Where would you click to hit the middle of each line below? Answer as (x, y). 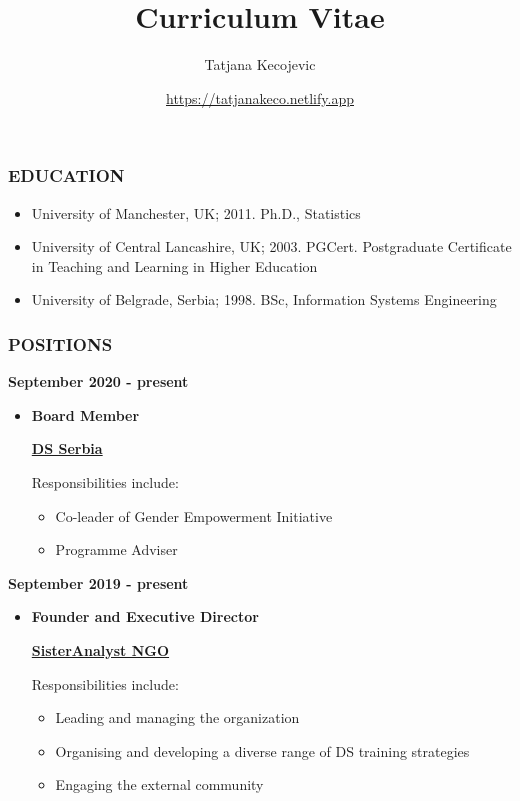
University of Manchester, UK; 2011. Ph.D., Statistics (196, 212)
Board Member (85, 414)
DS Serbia (67, 448)
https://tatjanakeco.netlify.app (260, 97)
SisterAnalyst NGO (100, 649)
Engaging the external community (159, 784)
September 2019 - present (98, 582)
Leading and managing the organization (177, 717)
